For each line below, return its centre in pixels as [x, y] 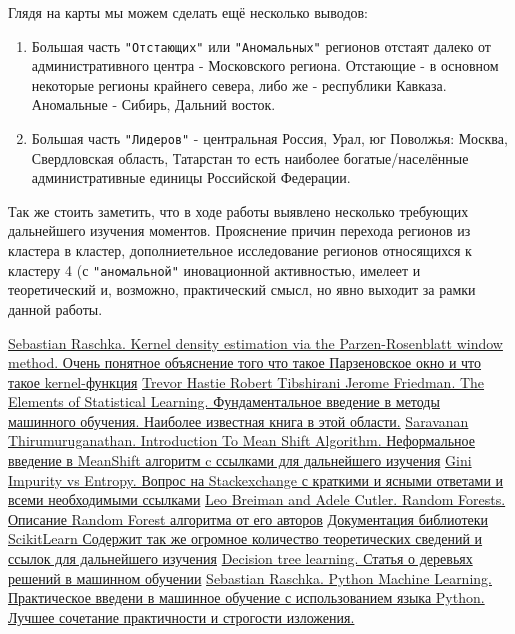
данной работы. [55, 308]
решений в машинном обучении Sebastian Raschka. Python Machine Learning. [250, 577]
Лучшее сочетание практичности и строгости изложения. [181, 616]
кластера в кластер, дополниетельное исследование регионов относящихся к [240, 250]
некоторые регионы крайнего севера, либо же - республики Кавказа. [239, 84]
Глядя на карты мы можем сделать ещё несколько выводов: [188, 12]
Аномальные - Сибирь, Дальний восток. [153, 104]
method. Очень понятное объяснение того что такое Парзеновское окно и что [245, 362]
